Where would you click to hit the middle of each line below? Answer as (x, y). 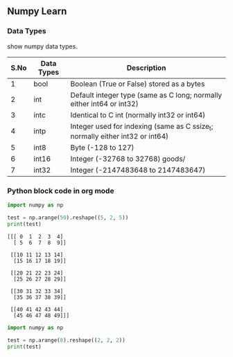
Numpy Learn (37, 11)
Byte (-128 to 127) (102, 147)
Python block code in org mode (61, 191)
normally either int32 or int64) (119, 136)
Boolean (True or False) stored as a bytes (138, 84)
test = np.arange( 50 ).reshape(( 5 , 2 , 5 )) (68, 218)
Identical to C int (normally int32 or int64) (138, 115)
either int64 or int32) (104, 103)
